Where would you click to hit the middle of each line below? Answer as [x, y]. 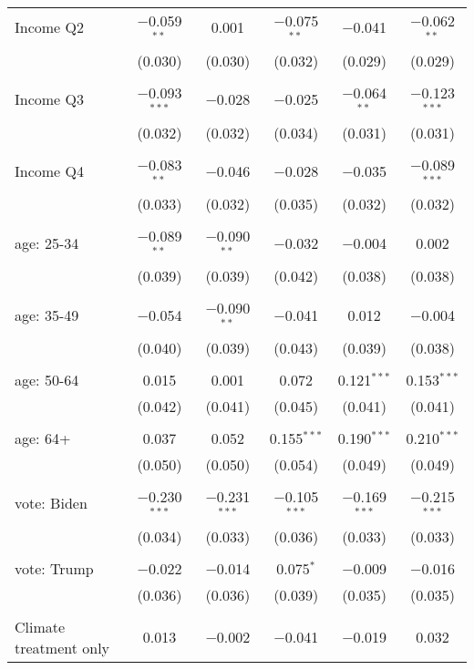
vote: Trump [54, 568]
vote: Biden [51, 503]
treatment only [62, 647]
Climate [40, 626]
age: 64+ [43, 438]
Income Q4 [49, 170]
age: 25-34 [47, 242]
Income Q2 [49, 27]
